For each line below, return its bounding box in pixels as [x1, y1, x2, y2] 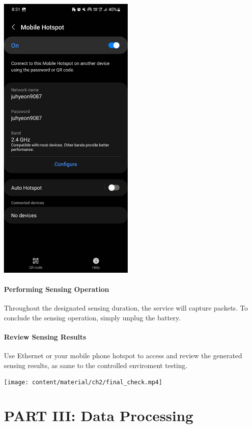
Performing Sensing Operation [4, 284, 109, 294]
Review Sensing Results [4, 331, 86, 342]
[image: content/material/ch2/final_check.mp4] [4, 379, 163, 386]
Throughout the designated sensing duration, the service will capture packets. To [4, 303, 248, 313]
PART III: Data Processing [4, 405, 194, 426]
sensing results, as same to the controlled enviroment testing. [4, 360, 188, 370]
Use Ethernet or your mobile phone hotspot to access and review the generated [4, 350, 242, 361]
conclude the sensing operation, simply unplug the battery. [4, 312, 181, 322]
